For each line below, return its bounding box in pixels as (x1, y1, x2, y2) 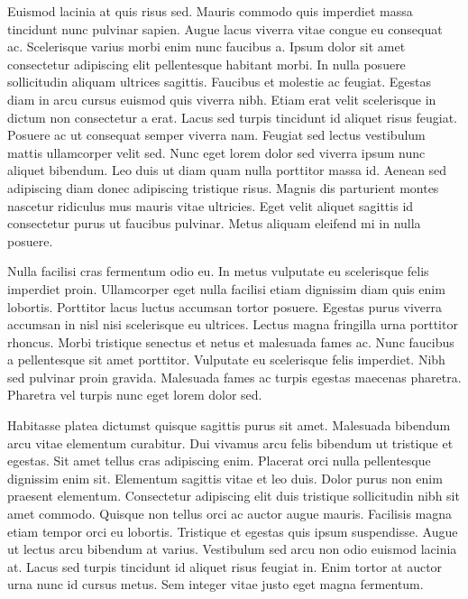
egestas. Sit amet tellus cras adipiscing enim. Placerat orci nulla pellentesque (7, 451, 431, 470)
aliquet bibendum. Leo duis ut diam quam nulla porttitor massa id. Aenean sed (7, 161, 447, 180)
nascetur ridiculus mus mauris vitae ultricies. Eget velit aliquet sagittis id (7, 196, 414, 215)
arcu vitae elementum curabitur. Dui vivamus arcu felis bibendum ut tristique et (7, 433, 454, 452)
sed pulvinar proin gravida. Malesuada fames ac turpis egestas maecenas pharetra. (7, 367, 462, 386)
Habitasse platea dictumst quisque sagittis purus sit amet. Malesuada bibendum (7, 416, 451, 435)
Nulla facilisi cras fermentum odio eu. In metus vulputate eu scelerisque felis (7, 262, 429, 281)
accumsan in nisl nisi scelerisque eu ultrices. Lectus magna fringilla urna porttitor (7, 315, 458, 334)
